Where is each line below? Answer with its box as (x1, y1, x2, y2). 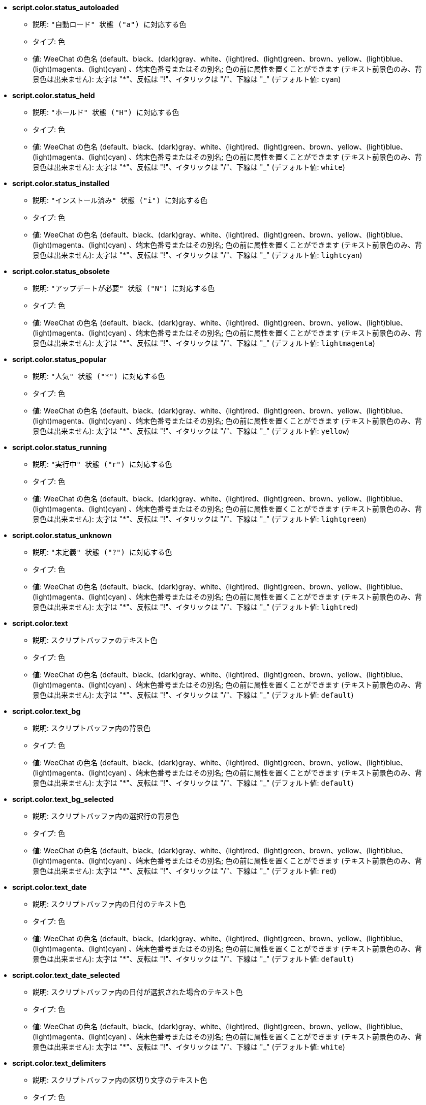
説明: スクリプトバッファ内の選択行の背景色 (33, 812, 179, 820)
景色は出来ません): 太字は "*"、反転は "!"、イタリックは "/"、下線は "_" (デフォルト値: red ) (33, 867, 337, 875)
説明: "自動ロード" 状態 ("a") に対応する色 (33, 20, 187, 28)
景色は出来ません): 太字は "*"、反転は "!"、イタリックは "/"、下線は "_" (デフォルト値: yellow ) (33, 427, 350, 435)
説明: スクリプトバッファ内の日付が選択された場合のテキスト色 (33, 988, 243, 996)
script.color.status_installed (12, 179, 110, 188)
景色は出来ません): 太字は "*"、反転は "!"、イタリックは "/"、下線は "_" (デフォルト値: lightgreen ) (33, 515, 367, 523)
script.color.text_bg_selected (12, 795, 114, 803)
